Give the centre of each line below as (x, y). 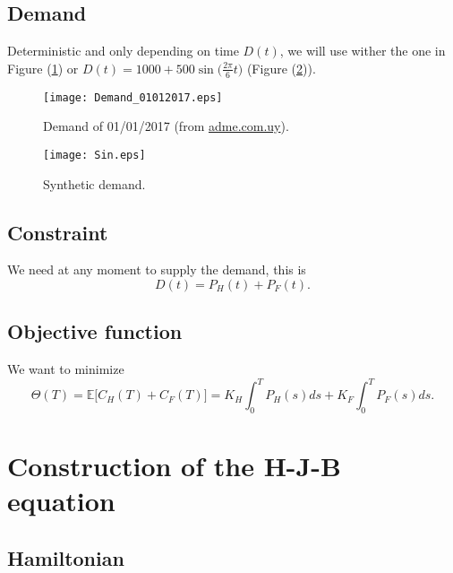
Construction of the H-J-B (174, 466)
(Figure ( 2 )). (281, 68)
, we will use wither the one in (363, 51)
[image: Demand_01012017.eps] (133, 97)
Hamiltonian (66, 557)
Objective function (95, 331)
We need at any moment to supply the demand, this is (157, 269)
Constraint (58, 232)
